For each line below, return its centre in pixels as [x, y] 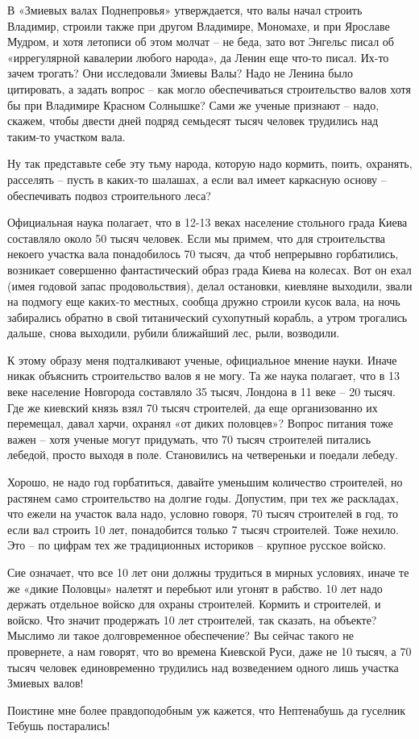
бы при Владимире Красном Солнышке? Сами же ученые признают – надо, [193, 104]
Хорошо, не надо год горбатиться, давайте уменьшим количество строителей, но [205, 482]
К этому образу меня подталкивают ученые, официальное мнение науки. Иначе [202, 359]
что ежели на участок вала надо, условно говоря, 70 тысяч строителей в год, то [203, 514]
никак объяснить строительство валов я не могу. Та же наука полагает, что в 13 [204, 376]
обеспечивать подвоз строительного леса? [109, 195]
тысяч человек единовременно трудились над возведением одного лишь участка [203, 667]
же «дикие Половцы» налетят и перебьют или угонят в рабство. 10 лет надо [195, 588]
